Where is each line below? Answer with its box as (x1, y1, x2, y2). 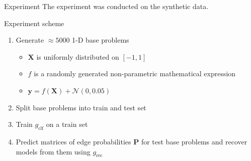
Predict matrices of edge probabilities (16, 136, 131, 146)
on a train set (46, 119, 88, 129)
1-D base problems (72, 35, 129, 45)
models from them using (16, 146, 91, 156)
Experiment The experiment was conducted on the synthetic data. (4, 1, 209, 11)
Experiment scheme (4, 18, 64, 28)
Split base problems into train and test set (16, 102, 146, 112)
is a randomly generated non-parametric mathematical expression (34, 68, 236, 79)
